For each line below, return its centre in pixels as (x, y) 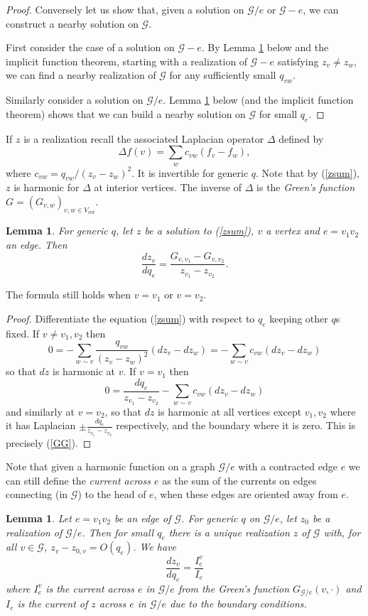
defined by (301, 138)
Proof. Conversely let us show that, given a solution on (125, 9)
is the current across (90, 588)
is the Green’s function (306, 187)
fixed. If (23, 333)
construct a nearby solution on (72, 23)
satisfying (298, 61)
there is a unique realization (229, 532)
